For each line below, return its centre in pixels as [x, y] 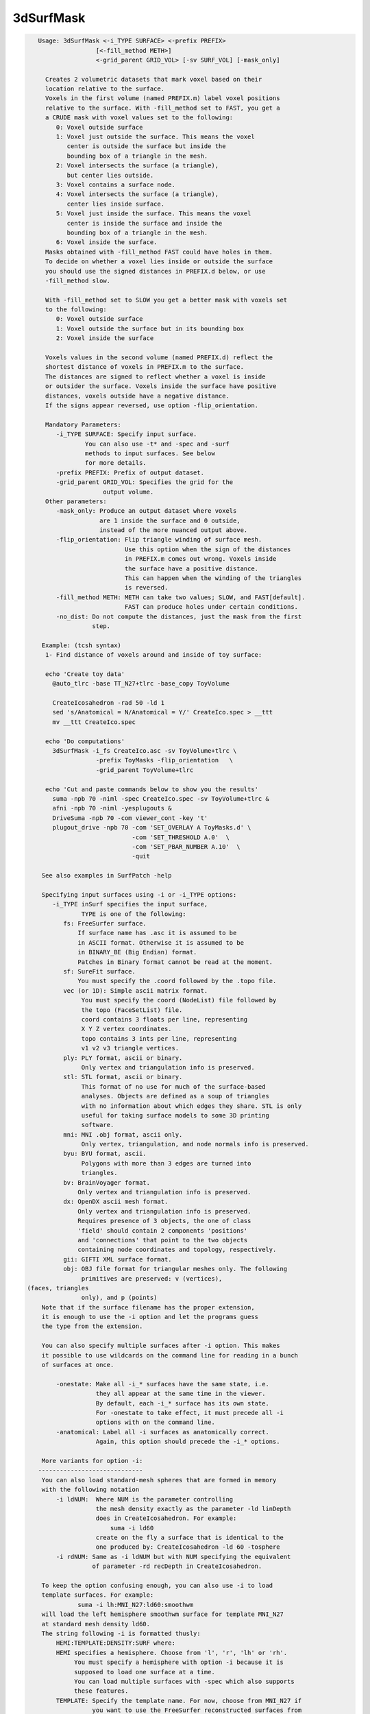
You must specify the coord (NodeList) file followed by [179, 1000]
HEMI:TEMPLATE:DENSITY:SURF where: [116, 1643]
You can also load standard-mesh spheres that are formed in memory [159, 1480]
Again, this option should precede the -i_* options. [188, 1442]
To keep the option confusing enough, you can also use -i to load [157, 1586]
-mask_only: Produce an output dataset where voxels [146, 511]
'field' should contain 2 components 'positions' [163, 1230]
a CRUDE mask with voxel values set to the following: [139, 118]
